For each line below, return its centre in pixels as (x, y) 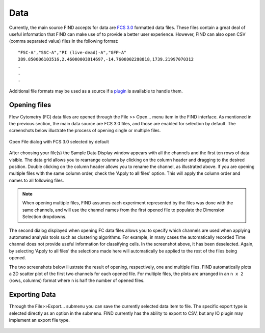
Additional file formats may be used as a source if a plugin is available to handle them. (96, 91)
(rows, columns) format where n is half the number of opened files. (77, 280)
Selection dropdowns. (44, 217)
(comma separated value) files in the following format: (64, 41)
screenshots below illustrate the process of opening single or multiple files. (85, 131)
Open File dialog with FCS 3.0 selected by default (59, 141)
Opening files (30, 105)
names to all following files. (37, 180)
